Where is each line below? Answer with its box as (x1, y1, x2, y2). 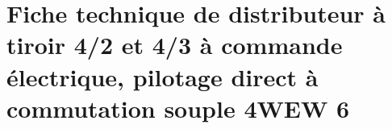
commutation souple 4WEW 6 (6, 91, 350, 124)
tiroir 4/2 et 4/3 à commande (6, 28, 343, 61)
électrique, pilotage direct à (6, 60, 319, 93)
